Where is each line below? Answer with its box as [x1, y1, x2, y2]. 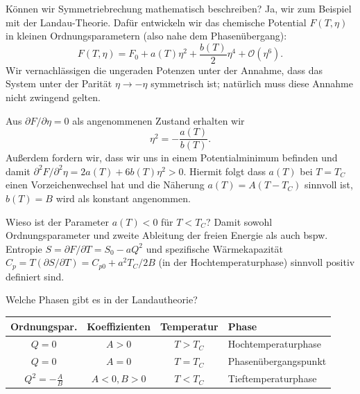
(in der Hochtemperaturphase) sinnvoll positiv [158, 255, 355, 269]
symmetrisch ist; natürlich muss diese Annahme [151, 76, 353, 91]
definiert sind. [6, 269, 65, 283]
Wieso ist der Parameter [6, 214, 110, 229]
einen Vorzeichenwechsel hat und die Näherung [6, 177, 205, 192]
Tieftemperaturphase [228, 371, 317, 386]
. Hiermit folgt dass [183, 163, 266, 178]
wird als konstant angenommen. [55, 191, 191, 206]
